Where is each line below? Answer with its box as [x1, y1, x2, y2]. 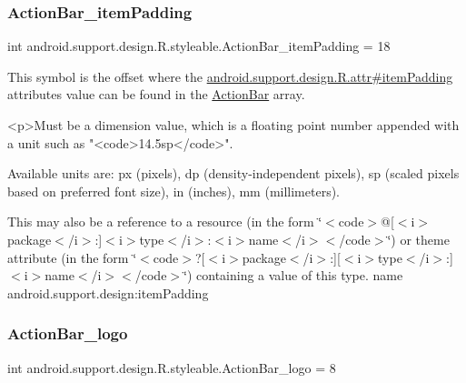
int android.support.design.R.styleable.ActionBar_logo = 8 [7, 358, 336, 377]
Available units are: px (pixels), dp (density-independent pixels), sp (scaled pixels [7, 164, 460, 183]
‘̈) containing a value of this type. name [183, 266, 403, 285]
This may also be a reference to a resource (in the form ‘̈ [7, 212, 322, 231]
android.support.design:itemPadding [7, 283, 209, 302]
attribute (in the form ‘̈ [7, 247, 137, 267]
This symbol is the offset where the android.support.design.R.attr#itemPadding [7, 66, 453, 86]
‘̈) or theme [387, 229, 450, 248]
